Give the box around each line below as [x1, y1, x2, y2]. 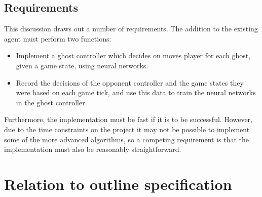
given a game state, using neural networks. [16, 60, 148, 70]
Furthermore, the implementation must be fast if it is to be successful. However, [4, 114, 252, 125]
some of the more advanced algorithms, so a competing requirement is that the [4, 134, 249, 144]
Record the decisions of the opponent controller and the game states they [16, 77, 244, 88]
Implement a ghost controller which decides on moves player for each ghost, [16, 50, 251, 61]
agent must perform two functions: [4, 33, 111, 44]
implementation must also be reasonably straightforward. [4, 144, 181, 154]
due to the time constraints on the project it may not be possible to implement [4, 124, 250, 134]
